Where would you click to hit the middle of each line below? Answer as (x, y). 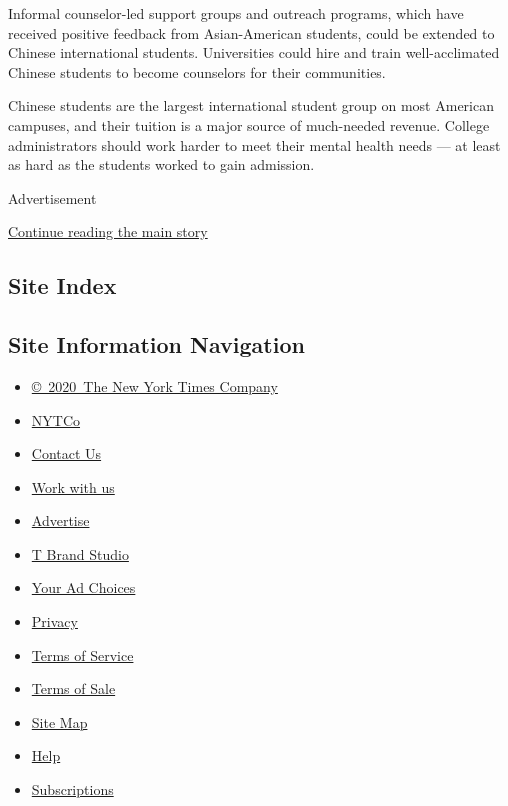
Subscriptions (72, 789)
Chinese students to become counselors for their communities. (197, 71)
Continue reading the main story (108, 231)
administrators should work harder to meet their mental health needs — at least (254, 144)
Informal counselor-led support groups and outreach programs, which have (236, 13)
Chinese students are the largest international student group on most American (251, 105)
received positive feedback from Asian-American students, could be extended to (251, 32)
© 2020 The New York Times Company (154, 385)
